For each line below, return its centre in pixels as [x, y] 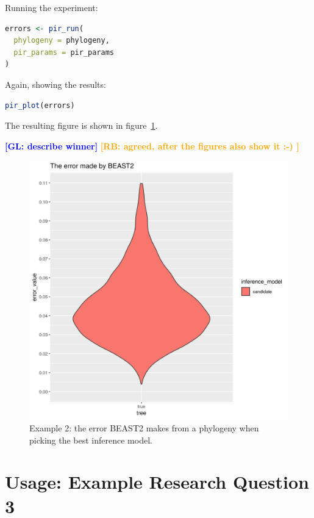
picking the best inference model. [91, 440]
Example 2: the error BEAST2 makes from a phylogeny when [144, 427]
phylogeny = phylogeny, [62, 41]
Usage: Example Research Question [157, 482]
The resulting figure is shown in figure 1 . [81, 125]
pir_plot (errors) [40, 105]
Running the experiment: [52, 7]
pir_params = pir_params [64, 52]
